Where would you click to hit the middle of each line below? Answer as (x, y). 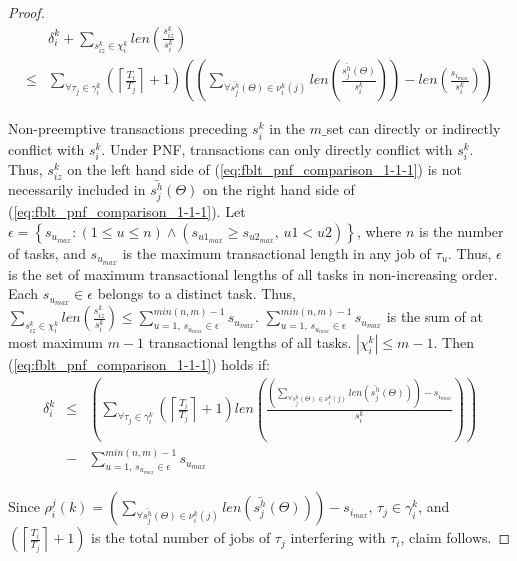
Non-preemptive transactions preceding (128, 128)
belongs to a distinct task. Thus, (196, 293)
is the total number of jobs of (181, 537)
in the (287, 128)
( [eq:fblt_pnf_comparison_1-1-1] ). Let (127, 211)
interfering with (338, 537)
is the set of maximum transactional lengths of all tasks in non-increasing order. (253, 273)
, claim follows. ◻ (455, 537)
